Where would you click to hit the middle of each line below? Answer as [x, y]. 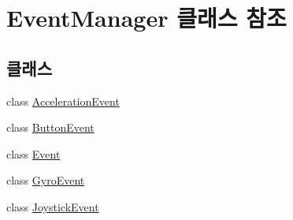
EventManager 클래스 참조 [146, 18]
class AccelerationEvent [63, 101]
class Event [33, 153]
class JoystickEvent [53, 206]
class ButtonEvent [50, 127]
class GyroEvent [46, 180]
